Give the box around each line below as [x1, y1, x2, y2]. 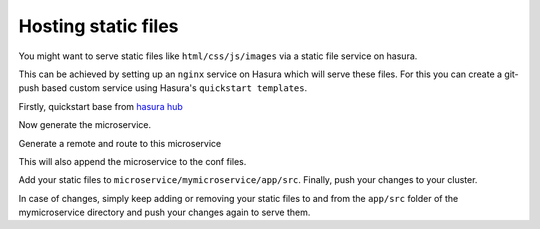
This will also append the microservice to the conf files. [18, 155, 247, 167]
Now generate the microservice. [18, 119, 152, 131]
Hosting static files [18, 15, 179, 37]
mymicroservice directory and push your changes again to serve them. [18, 206, 311, 219]
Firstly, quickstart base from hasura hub [18, 100, 184, 112]
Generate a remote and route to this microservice [18, 137, 222, 149]
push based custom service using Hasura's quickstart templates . [18, 82, 308, 94]
